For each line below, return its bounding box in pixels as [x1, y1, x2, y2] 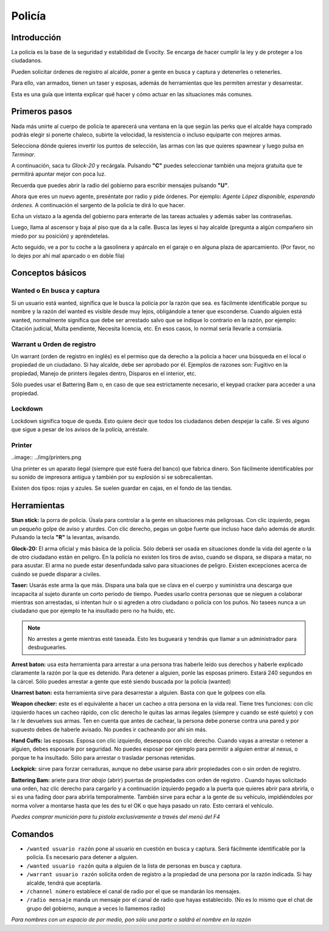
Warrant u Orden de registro [11, 340, 96, 349]
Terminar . [11, 150, 36, 158]
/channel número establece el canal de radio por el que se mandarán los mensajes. [26, 887, 241, 895]
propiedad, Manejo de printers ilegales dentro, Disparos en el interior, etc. [11, 369, 197, 377]
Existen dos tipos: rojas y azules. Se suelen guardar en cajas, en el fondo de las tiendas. [11, 484, 233, 492]
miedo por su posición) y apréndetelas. [11, 232, 110, 239]
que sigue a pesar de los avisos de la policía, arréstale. [11, 426, 149, 433]
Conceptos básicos [11, 268, 87, 278]
